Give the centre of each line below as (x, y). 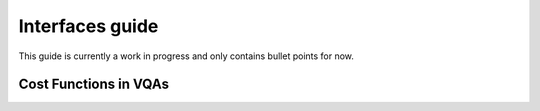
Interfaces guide (88, 26)
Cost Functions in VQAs (94, 84)
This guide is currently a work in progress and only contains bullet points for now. (186, 56)
